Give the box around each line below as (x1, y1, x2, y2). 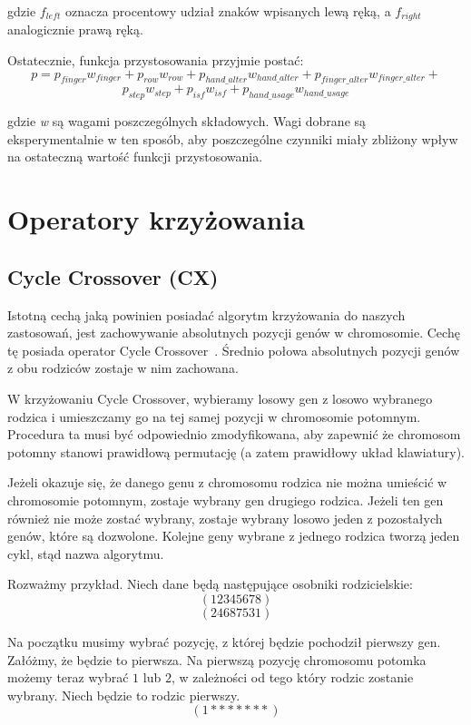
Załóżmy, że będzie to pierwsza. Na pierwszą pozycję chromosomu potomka (7, 650, 427, 669)
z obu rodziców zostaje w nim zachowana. (7, 358, 239, 377)
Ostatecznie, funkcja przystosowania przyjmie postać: (7, 51, 304, 70)
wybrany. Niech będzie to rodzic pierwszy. (7, 685, 240, 704)
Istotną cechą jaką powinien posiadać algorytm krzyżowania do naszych (7, 305, 406, 324)
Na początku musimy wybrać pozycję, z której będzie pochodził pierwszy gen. (7, 632, 441, 651)
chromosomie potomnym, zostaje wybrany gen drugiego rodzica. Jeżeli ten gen (7, 490, 444, 509)
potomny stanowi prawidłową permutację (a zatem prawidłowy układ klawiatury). (7, 442, 465, 461)
